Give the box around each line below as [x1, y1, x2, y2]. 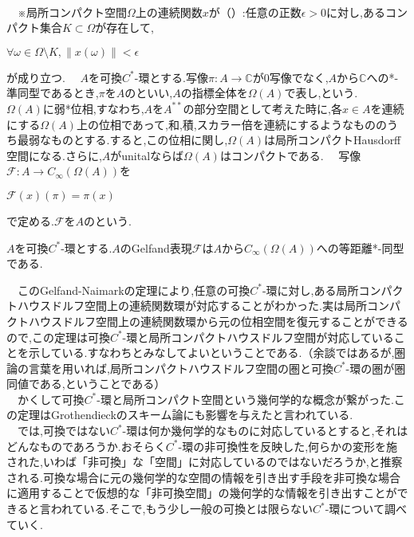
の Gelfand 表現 [120, 239, 192, 256]
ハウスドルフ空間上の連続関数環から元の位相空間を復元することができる [28, 312, 408, 329]
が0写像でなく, [252, 69, 329, 85]
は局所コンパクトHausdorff [264, 131, 401, 148]
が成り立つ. [6, 69, 65, 85]
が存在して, [95, 19, 154, 36]
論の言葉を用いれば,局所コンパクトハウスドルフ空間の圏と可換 [6, 359, 333, 376]
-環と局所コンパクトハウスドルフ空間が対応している [122, 328, 394, 345]
